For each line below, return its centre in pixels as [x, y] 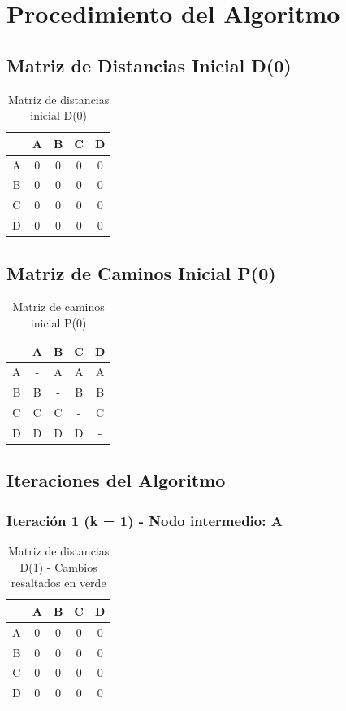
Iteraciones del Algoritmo [116, 480]
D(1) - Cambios [58, 566]
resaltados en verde [58, 583]
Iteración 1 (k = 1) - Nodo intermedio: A [145, 520]
